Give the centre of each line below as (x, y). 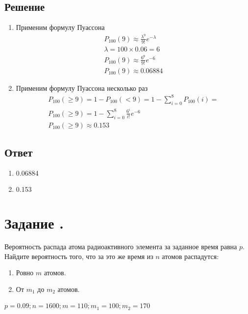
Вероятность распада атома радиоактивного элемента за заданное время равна (121, 247)
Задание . (34, 223)
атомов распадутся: (190, 256)
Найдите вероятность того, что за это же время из (79, 256)
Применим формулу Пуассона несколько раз (82, 88)
